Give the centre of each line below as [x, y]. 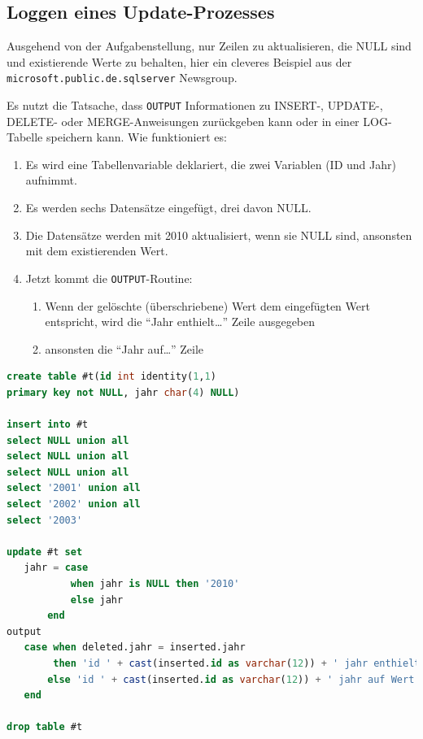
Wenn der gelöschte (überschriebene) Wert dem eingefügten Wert [207, 305]
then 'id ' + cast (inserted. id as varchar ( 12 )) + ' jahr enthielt [237, 663]
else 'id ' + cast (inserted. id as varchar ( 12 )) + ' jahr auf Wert [231, 679]
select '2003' [45, 520]
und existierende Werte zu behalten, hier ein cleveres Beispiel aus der [179, 61]
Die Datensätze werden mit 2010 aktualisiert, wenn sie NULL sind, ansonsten [219, 235]
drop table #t [45, 727]
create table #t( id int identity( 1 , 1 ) [111, 377]
